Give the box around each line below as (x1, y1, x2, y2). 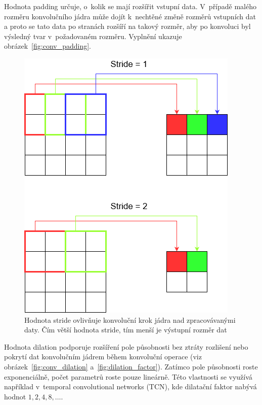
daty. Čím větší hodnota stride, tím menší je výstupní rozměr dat (24, 324, 227, 335)
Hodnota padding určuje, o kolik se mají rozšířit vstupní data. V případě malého (4, 1, 257, 11)
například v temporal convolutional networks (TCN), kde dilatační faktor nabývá (4, 381, 257, 392)
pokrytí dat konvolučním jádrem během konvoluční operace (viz (4, 351, 202, 362)
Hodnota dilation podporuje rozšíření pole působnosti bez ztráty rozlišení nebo (4, 341, 248, 352)
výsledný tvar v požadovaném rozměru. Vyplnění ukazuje (4, 30, 182, 41)
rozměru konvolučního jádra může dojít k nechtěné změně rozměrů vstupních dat (4, 11, 256, 21)
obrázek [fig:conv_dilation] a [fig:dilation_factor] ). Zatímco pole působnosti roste (4, 361, 258, 372)
